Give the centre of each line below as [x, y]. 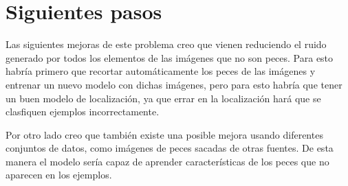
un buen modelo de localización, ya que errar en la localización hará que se [163, 98]
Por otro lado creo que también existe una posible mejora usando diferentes [164, 134]
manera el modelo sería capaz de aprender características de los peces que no [167, 161]
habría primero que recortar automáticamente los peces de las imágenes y [161, 71]
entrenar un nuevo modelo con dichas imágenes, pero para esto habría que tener [174, 84]
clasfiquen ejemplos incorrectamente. [83, 112]
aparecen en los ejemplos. [59, 175]
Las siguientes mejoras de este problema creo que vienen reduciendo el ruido [166, 44]
